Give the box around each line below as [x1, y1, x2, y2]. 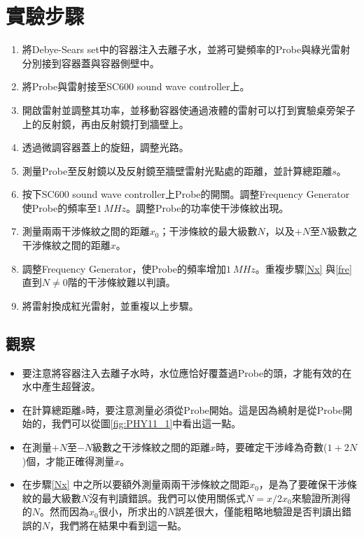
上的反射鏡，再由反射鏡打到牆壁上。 [22, 116, 189, 131]
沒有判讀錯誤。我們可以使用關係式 [89, 490, 246, 505]
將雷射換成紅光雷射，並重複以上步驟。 [22, 298, 199, 313]
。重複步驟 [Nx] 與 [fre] [255, 261, 352, 275]
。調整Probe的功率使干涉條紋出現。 [126, 200, 289, 215]
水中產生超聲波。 [22, 379, 101, 394]
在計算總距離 [22, 402, 81, 417]
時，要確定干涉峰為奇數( [216, 440, 328, 454]
